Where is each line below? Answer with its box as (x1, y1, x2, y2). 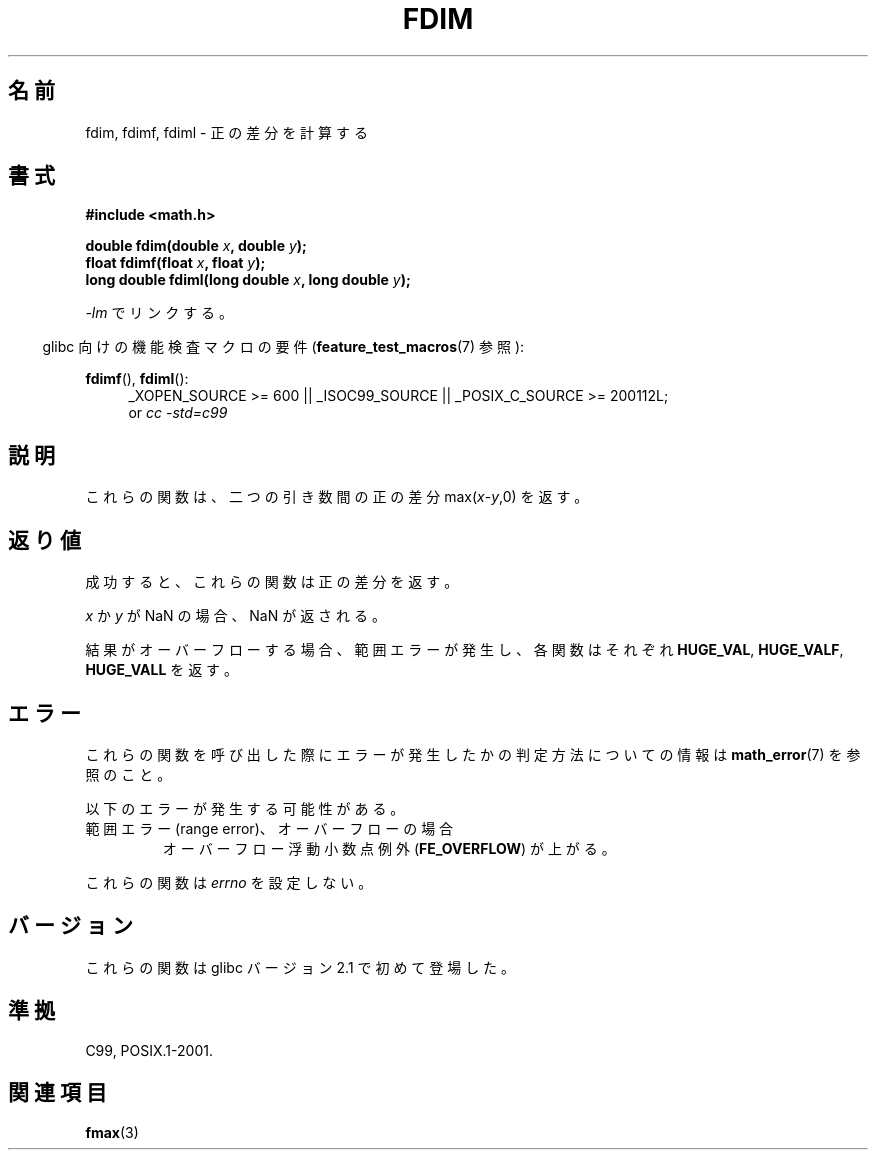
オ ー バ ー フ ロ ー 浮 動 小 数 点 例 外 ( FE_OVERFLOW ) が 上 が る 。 (162, 839, 616, 857)
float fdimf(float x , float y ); (85, 254, 266, 272)
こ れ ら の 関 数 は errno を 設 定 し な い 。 (85, 873, 373, 891)
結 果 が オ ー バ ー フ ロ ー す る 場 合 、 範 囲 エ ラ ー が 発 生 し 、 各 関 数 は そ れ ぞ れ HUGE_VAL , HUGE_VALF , (85, 641, 844, 659)
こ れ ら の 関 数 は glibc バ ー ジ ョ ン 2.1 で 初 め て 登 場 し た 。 (85, 958, 516, 976)
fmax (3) (85, 1123, 139, 1141)
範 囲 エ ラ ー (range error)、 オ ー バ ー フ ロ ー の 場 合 (85, 819, 454, 837)
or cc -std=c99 (128, 404, 228, 422)
